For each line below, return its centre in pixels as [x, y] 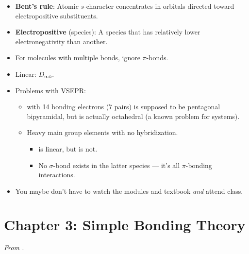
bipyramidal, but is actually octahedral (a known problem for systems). [133, 116]
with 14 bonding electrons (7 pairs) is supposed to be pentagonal [124, 107]
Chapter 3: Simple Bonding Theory [125, 224]
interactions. [57, 175]
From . [14, 247]
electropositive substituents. [57, 15]
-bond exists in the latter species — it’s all [116, 165]
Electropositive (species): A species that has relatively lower [108, 32]
